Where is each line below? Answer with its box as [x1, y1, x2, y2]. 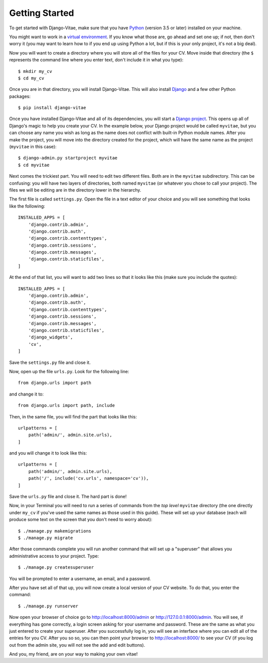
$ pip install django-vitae [18, 105, 86, 111]
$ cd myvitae [18, 162, 50, 168]
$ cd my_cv [18, 75, 45, 81]
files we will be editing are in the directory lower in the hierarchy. [9, 187, 141, 193]
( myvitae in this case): [9, 144, 57, 150]
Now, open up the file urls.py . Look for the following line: [9, 368, 129, 374]
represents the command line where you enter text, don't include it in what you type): [9, 57, 184, 63]
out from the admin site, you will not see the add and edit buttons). [9, 642, 145, 648]
